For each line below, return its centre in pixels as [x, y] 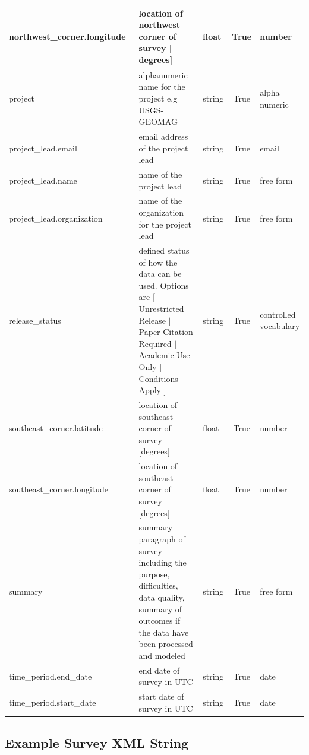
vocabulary [280, 326]
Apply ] [152, 390]
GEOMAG [158, 121]
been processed [166, 644]
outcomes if [160, 620]
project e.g [158, 98]
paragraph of [162, 539]
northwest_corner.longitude [67, 36]
